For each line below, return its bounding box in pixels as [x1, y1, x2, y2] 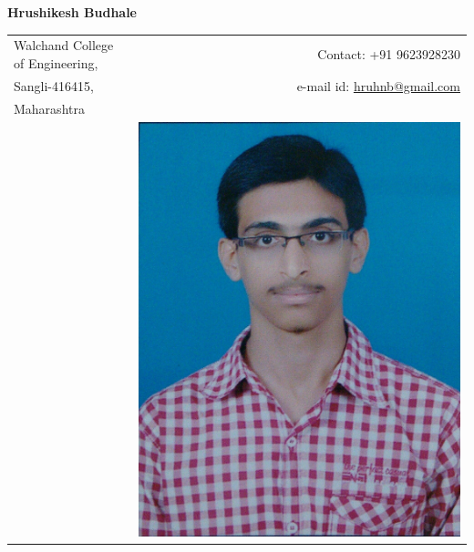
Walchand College [14, 36, 114, 55]
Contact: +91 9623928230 [317, 45, 460, 64]
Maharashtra [14, 98, 85, 118]
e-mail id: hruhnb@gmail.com [296, 76, 460, 95]
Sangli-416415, [14, 76, 94, 95]
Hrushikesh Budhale [7, 3, 138, 21]
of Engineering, [14, 53, 98, 72]
